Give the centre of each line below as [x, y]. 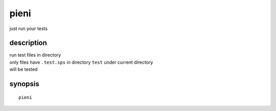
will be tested [24, 69]
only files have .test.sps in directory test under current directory [81, 62]
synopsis [24, 84]
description [28, 43]
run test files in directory [35, 55]
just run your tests [29, 29]
